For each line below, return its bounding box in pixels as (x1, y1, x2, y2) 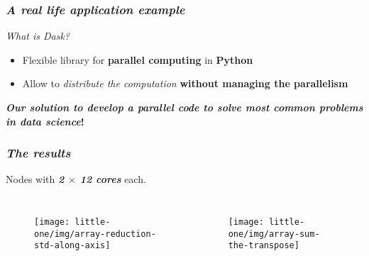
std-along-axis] (34, 240, 111, 251)
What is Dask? (6, 28, 70, 43)
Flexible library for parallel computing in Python (22, 52, 253, 67)
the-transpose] (228, 240, 299, 251)
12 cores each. (79, 172, 146, 187)
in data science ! (6, 113, 84, 128)
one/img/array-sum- (228, 228, 320, 239)
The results (6, 144, 71, 162)
